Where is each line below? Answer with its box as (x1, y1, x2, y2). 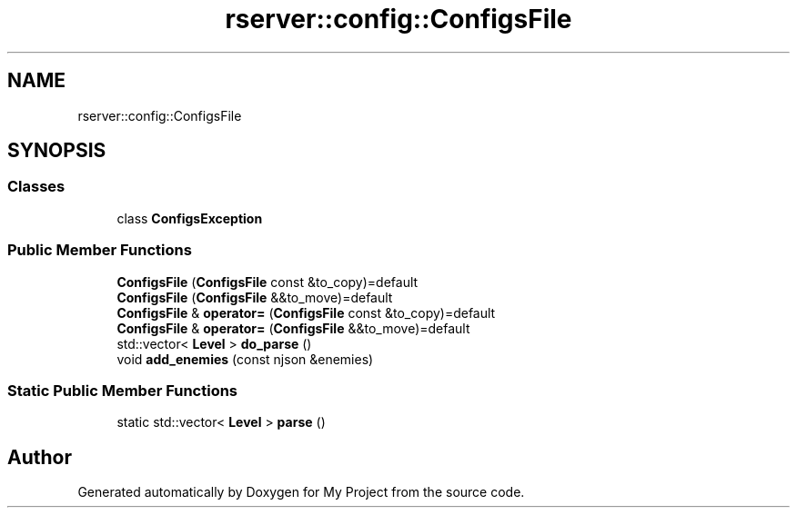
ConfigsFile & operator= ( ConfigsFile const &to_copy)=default (116, 304, 496, 321)
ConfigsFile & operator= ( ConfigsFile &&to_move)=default (116, 320, 470, 336)
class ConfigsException (116, 210, 263, 226)
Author (7, 445, 72, 469)
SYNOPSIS (7, 139, 106, 163)
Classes (7, 177, 66, 196)
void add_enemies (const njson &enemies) (116, 351, 374, 367)
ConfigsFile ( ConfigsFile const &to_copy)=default (116, 273, 419, 290)
